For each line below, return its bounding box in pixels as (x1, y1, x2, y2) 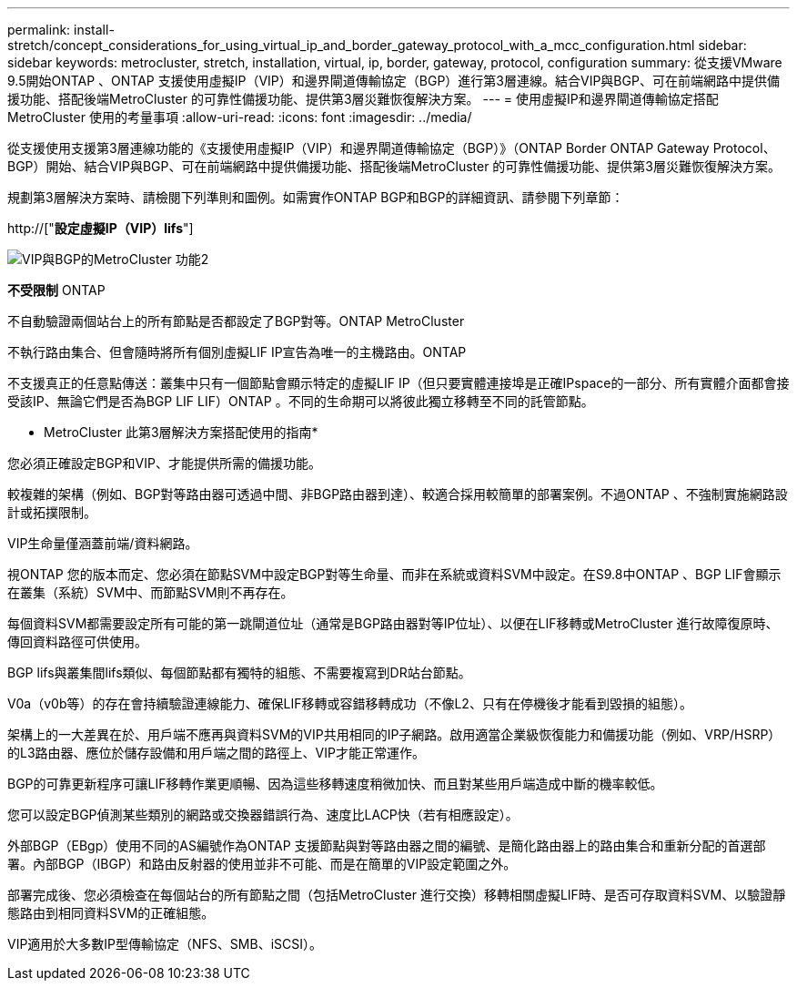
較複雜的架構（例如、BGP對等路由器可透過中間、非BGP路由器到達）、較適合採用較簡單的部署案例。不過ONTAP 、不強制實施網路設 (7, 486, 788, 502)
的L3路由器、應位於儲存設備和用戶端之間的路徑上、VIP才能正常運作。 (7, 745, 425, 760)
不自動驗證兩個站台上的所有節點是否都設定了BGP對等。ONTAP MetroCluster (7, 313, 465, 329)
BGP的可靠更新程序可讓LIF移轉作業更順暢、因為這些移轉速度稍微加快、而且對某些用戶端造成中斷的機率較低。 (7, 776, 663, 791)
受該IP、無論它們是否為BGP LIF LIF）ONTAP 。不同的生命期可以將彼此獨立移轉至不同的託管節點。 (7, 393, 594, 409)
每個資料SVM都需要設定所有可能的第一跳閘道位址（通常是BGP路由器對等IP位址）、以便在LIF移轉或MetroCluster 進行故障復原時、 (7, 616, 779, 631)
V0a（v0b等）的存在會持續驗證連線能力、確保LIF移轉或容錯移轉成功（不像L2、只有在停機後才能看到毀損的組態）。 (7, 696, 692, 711)
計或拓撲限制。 (7, 504, 96, 520)
